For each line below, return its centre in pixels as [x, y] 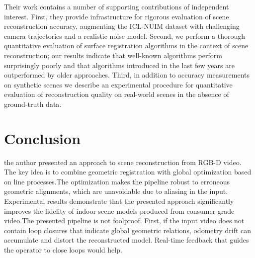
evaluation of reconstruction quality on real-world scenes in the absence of [117, 94]
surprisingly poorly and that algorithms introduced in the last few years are [119, 65]
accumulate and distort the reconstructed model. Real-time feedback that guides [127, 240]
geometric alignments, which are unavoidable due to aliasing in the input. [116, 191]
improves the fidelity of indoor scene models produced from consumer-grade [119, 211]
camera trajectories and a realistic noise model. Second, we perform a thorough [125, 36]
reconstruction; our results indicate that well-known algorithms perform [113, 55]
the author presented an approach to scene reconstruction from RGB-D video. [123, 162]
